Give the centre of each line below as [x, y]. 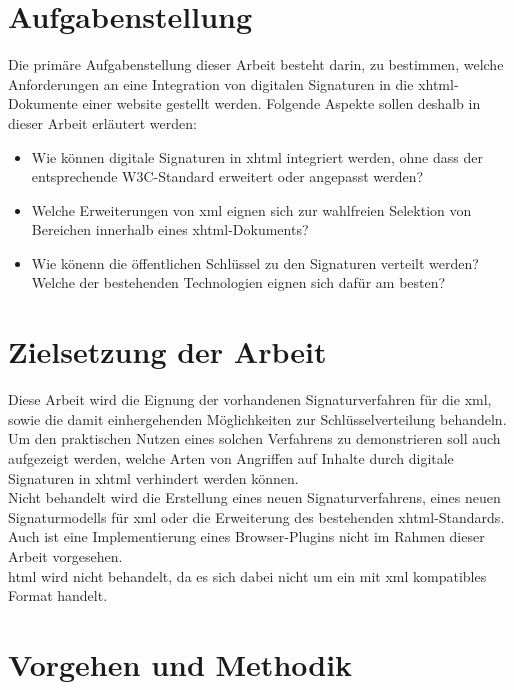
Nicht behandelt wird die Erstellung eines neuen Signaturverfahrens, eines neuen [254, 497]
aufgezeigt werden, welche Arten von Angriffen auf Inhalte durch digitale [231, 457]
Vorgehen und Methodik [180, 663]
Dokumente [43, 103]
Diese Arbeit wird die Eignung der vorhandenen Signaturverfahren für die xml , [250, 399]
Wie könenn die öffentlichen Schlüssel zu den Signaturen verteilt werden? [255, 262]
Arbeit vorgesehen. [65, 555]
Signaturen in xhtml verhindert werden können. [153, 477]
